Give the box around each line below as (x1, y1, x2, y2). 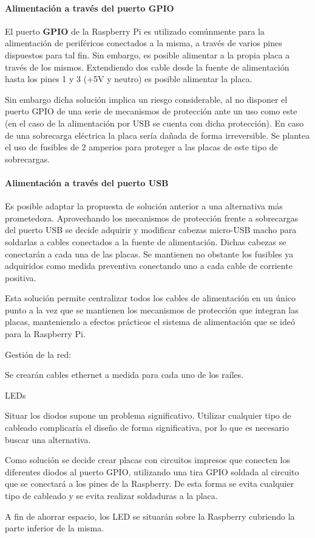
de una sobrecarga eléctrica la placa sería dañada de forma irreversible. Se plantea (5, 128, 310, 141)
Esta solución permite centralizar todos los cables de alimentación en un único (5, 292, 296, 304)
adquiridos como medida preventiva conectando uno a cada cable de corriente (5, 259, 293, 272)
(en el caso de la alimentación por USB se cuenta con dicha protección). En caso (5, 116, 304, 129)
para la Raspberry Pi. (5, 327, 86, 340)
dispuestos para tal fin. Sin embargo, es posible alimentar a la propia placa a (5, 48, 290, 61)
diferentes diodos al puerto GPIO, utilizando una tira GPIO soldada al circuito (5, 465, 299, 478)
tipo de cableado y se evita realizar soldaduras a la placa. (5, 489, 218, 501)
